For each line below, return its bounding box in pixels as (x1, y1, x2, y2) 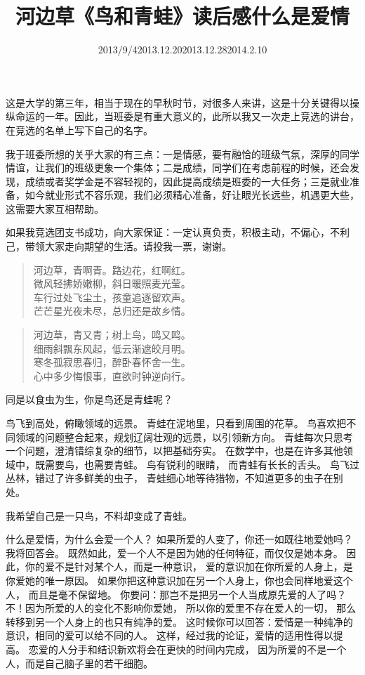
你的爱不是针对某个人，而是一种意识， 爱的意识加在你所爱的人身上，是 (25, 559, 353, 574)
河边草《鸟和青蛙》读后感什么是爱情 (15, 1, 350, 30)
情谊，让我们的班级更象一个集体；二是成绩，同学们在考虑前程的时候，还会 (6, 160, 350, 175)
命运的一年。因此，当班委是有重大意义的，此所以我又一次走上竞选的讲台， (15, 109, 359, 124)
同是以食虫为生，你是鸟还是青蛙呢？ (6, 392, 173, 407)
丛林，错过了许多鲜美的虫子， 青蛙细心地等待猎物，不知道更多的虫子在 (6, 471, 333, 485)
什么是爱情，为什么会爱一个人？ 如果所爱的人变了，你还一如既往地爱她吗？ (6, 532, 353, 546)
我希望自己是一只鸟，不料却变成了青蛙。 (6, 508, 192, 523)
